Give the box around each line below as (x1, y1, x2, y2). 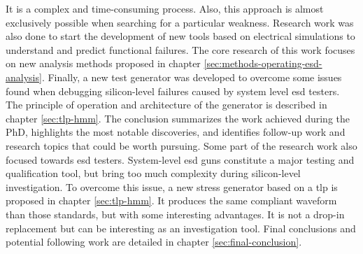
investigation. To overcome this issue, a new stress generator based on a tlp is (6, 179, 338, 194)
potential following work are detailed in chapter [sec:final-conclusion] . (6, 234, 302, 249)
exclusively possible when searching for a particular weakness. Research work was (6, 15, 354, 29)
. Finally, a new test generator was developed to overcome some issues (41, 69, 342, 84)
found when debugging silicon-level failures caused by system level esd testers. (6, 83, 340, 98)
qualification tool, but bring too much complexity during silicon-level (6, 166, 301, 181)
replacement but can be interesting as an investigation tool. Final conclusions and (6, 220, 356, 235)
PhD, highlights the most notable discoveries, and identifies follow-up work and (6, 125, 346, 139)
